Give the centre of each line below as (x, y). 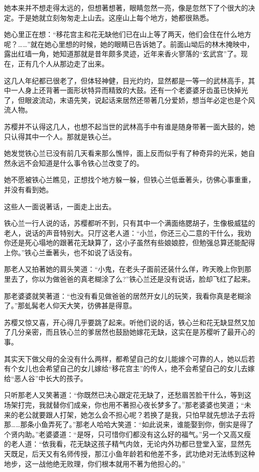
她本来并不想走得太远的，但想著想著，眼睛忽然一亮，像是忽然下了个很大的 (126, 7)
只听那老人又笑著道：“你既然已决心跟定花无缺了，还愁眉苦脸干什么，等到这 (128, 395)
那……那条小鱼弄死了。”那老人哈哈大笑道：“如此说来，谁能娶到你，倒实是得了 (129, 424)
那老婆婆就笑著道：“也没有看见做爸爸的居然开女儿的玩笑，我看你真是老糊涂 (128, 295)
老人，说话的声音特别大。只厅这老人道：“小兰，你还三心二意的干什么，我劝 (128, 233)
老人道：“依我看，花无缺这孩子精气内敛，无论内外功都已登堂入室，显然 (128, 444)
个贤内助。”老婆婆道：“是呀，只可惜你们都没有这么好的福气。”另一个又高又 (124, 434)
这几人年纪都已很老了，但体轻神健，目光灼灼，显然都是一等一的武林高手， (126, 80)
